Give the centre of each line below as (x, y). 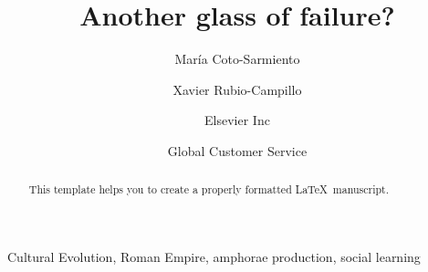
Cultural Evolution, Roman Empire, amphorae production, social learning (214, 256)
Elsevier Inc (237, 120)
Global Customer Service (237, 150)
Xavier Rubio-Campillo (237, 89)
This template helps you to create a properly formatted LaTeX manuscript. (209, 189)
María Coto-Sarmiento (237, 59)
